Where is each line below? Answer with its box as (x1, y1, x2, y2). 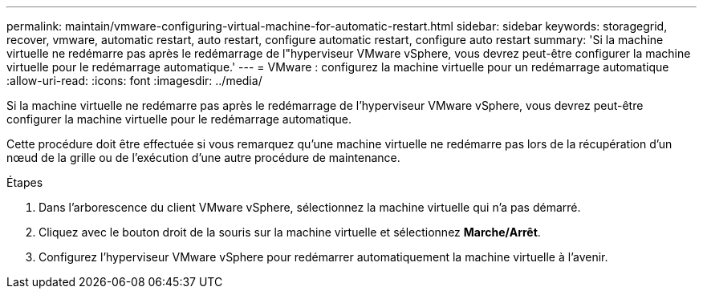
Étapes (6, 176, 43, 189)
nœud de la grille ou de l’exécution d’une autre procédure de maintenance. (6, 151, 400, 164)
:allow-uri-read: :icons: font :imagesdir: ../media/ (6, 74, 262, 87)
